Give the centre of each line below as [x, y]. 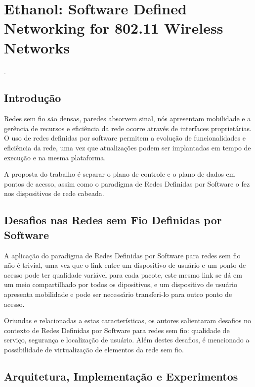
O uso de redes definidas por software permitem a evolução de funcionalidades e [125, 138]
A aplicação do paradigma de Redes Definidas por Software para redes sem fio [122, 255]
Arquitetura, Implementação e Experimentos [121, 376]
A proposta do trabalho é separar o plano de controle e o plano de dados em [120, 174]
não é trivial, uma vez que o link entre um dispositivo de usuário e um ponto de [125, 265]
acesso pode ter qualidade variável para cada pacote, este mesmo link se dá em [123, 274]
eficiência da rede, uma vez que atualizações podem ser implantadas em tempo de [127, 148]
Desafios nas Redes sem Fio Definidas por [113, 220]
